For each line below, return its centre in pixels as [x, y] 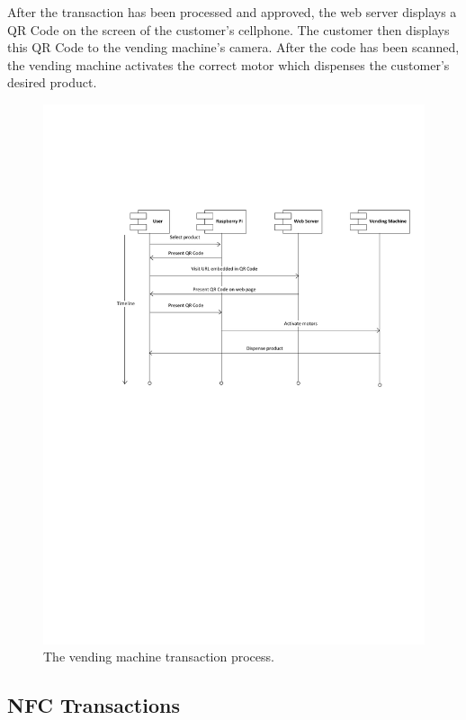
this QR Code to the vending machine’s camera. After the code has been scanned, [233, 47]
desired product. [52, 82]
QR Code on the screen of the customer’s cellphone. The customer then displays [229, 29]
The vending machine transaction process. [159, 657]
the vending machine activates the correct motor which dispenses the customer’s [229, 64]
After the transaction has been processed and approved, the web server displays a [232, 12]
